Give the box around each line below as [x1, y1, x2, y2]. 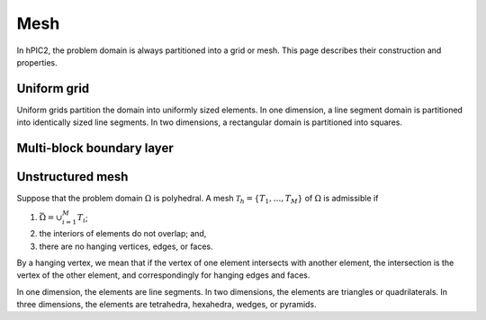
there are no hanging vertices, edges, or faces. [39, 241, 213, 252]
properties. [16, 57, 58, 67]
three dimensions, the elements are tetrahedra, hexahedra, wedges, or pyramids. [16, 299, 317, 310]
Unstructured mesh [16, 169, 129, 184]
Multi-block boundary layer [16, 140, 175, 156]
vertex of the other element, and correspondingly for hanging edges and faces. [16, 270, 310, 280]
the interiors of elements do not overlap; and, [39, 228, 207, 239]
